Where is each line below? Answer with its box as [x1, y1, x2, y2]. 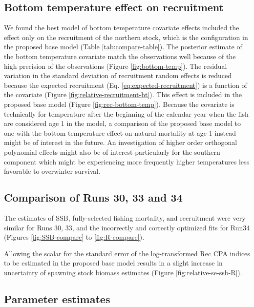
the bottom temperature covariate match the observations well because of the [4, 51, 236, 61]
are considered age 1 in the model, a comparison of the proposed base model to [4, 118, 241, 128]
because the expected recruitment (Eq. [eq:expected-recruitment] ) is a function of [4, 80, 247, 90]
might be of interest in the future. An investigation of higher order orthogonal [4, 137, 237, 147]
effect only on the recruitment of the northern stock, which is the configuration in [4, 32, 248, 42]
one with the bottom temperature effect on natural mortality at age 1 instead [4, 127, 236, 138]
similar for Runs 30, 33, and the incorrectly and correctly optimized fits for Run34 [4, 222, 250, 232]
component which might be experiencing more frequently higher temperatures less [4, 156, 250, 166]
